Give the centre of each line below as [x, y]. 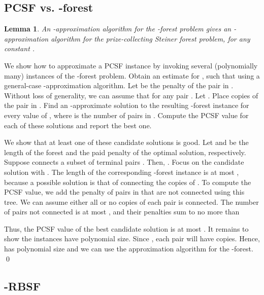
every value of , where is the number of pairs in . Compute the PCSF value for [126, 115]
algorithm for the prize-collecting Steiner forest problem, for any [151, 38]
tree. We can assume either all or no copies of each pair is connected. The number [131, 201]
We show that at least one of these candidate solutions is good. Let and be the [126, 142]
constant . [20, 48]
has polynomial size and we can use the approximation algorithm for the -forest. [129, 249]
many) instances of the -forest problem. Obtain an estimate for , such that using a [132, 75]
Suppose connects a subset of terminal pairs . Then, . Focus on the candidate [124, 162]
